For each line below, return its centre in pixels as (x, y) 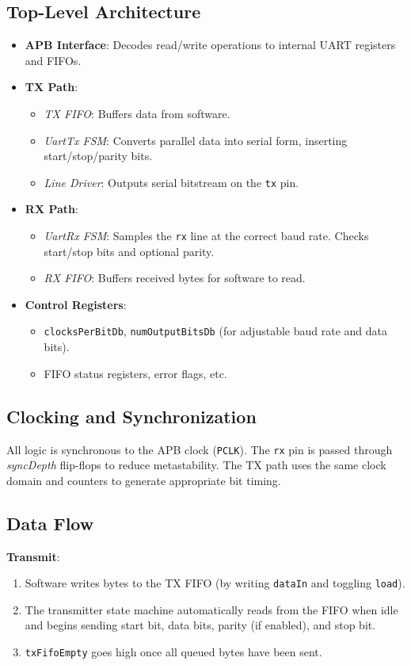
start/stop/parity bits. (98, 156)
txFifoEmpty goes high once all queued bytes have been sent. (173, 651)
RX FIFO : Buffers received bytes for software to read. (175, 278)
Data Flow (50, 523)
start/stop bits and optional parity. (129, 251)
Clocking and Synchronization (131, 416)
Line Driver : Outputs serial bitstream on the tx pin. (171, 182)
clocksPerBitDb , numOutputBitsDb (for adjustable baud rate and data (215, 331)
